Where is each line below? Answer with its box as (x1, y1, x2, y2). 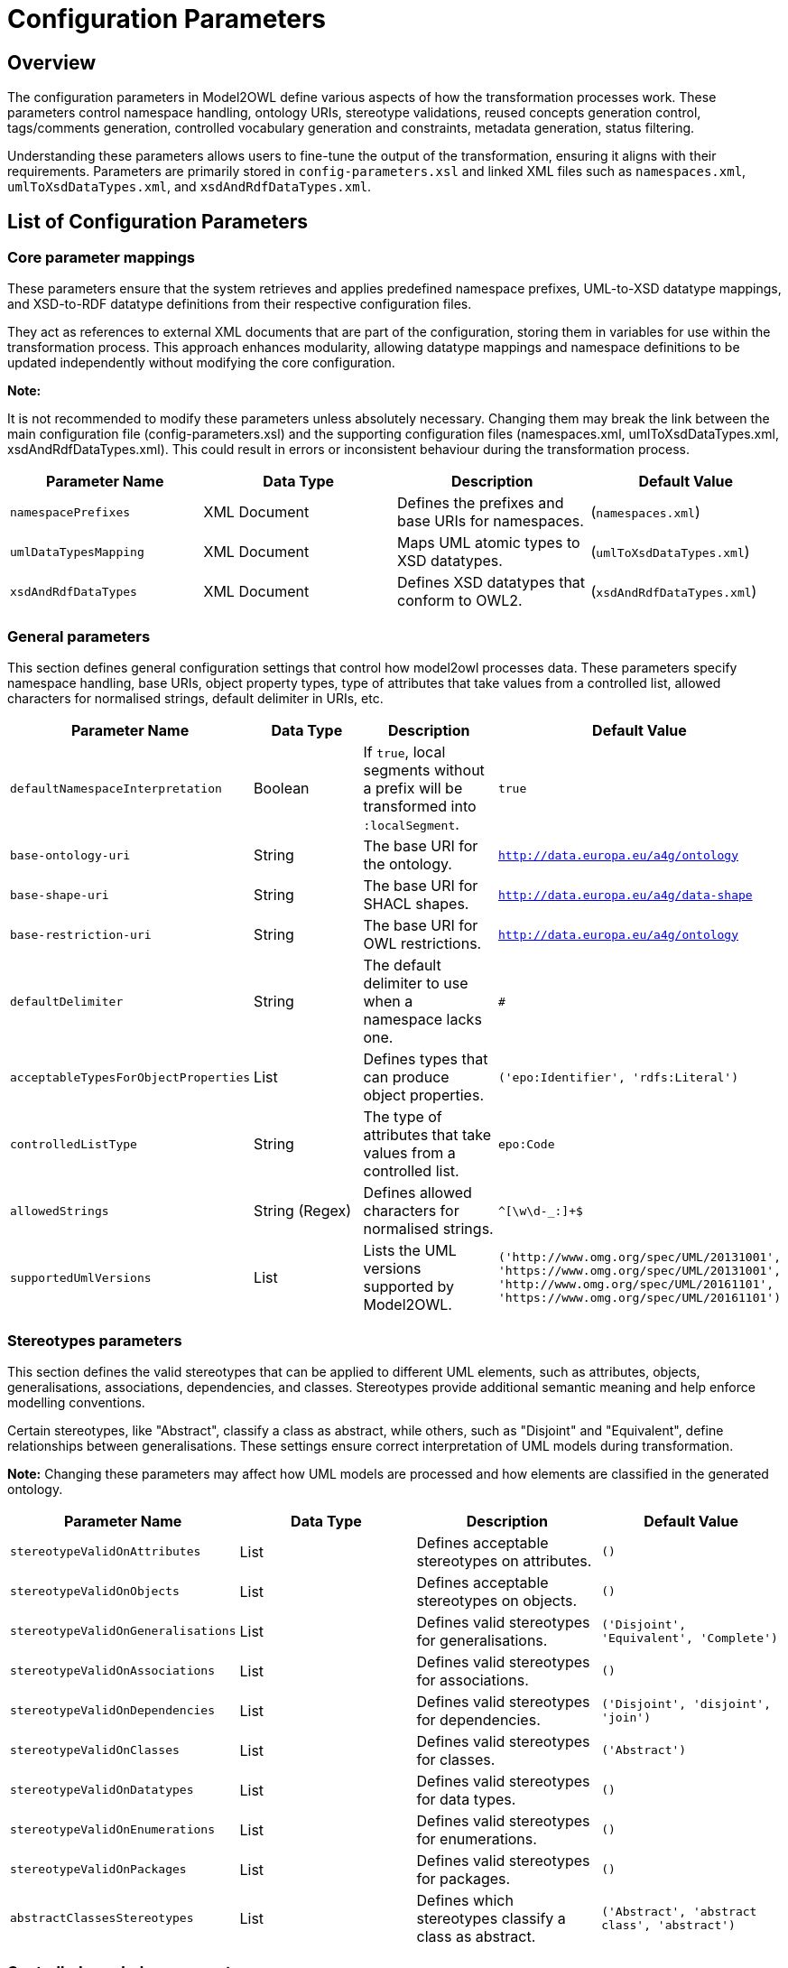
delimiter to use (363, 974, 468, 993)
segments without (363, 761, 485, 780)
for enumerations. (416, 1829, 537, 1848)
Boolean (254, 779, 310, 798)
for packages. (416, 1869, 511, 1888)
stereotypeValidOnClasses (10, 1743, 180, 1758)
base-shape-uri (10, 887, 109, 902)
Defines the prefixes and (397, 494, 564, 513)
